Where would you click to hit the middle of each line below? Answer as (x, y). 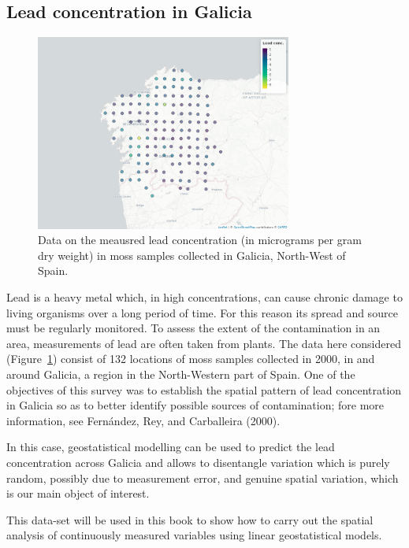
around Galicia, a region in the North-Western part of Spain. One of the (181, 374)
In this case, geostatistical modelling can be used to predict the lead (171, 447)
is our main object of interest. (78, 493)
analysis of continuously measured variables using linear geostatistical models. (194, 535)
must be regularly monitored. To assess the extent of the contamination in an (193, 328)
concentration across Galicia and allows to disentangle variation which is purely (198, 462)
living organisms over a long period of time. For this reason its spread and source (202, 312)
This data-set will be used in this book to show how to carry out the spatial (190, 519)
